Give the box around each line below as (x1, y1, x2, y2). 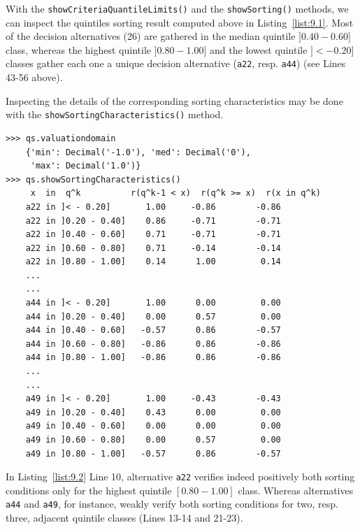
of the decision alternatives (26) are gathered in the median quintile (6, 29, 296, 43)
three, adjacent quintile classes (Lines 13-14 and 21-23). (6, 510, 243, 525)
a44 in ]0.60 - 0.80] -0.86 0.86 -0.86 (25, 338, 281, 349)
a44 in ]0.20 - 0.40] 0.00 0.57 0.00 (25, 311, 281, 322)
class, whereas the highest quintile (6, 42, 151, 57)
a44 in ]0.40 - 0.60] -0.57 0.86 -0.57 (25, 325, 281, 336)
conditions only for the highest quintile (6, 482, 172, 497)
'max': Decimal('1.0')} (30, 161, 141, 171)
